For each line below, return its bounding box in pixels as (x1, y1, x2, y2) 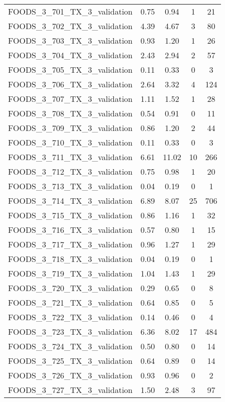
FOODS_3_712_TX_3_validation (8, 166, 133, 177)
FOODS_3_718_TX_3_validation (8, 253, 133, 264)
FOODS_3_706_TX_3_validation (8, 78, 133, 90)
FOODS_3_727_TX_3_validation (8, 384, 133, 395)
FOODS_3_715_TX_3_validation (8, 209, 133, 221)
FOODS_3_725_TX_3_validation (8, 355, 133, 366)
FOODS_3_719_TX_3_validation (8, 267, 133, 279)
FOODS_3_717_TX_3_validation (8, 238, 133, 250)
